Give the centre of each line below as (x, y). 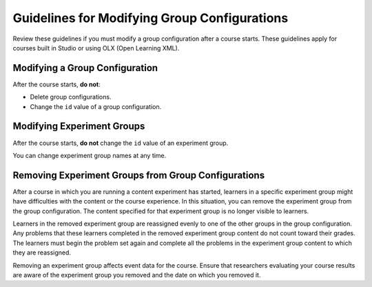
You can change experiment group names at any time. (90, 155)
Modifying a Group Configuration (85, 68)
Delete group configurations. (71, 97)
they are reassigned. (42, 253)
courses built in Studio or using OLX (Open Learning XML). (96, 48)
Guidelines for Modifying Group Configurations (151, 18)
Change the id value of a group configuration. (96, 106)
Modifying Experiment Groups (79, 127)
